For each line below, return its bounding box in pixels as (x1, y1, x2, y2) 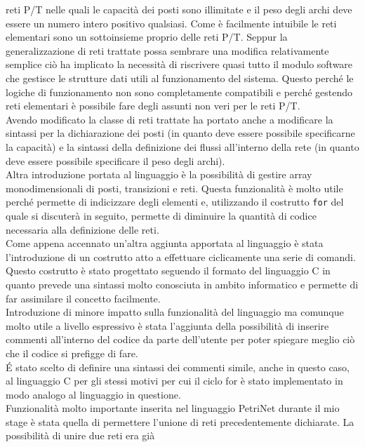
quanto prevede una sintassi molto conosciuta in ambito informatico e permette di (6, 276, 359, 291)
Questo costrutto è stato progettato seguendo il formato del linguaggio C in (6, 263, 331, 278)
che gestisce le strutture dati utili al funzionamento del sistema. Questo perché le (6, 70, 354, 85)
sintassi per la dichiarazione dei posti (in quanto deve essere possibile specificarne (6, 126, 355, 140)
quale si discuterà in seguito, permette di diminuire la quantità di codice (6, 208, 317, 222)
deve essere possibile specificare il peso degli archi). (6, 153, 225, 168)
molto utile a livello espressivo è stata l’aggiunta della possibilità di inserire (6, 318, 329, 333)
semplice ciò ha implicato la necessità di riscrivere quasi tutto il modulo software (6, 57, 353, 72)
